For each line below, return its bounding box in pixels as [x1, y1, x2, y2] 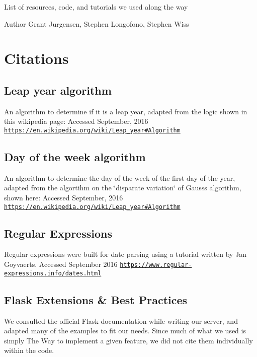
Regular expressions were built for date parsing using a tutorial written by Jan [4, 249, 247, 259]
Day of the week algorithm [4, 149, 146, 164]
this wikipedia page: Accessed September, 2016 [4, 116, 148, 126]
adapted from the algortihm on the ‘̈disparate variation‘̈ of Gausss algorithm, [4, 182, 241, 193]
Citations [4, 48, 69, 68]
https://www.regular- [120, 261, 192, 269]
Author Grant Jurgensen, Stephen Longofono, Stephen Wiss [4, 18, 189, 29]
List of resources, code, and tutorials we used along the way [4, 2, 188, 12]
